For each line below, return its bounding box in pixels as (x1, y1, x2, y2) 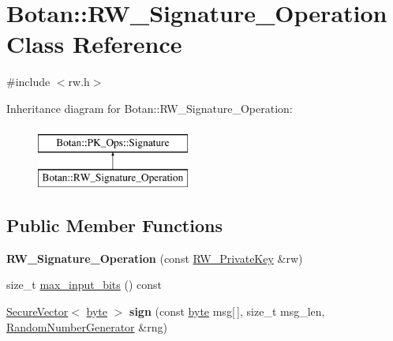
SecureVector (6, 303, 69, 320)
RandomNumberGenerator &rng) (6, 318, 167, 335)
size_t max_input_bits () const (6, 276, 163, 293)
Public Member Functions (6, 213, 223, 238)
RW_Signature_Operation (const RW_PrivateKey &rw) (6, 249, 303, 266)
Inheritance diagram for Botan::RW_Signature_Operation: (6, 99, 293, 116)
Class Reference (6, 28, 182, 60)
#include (6, 73, 51, 90)
